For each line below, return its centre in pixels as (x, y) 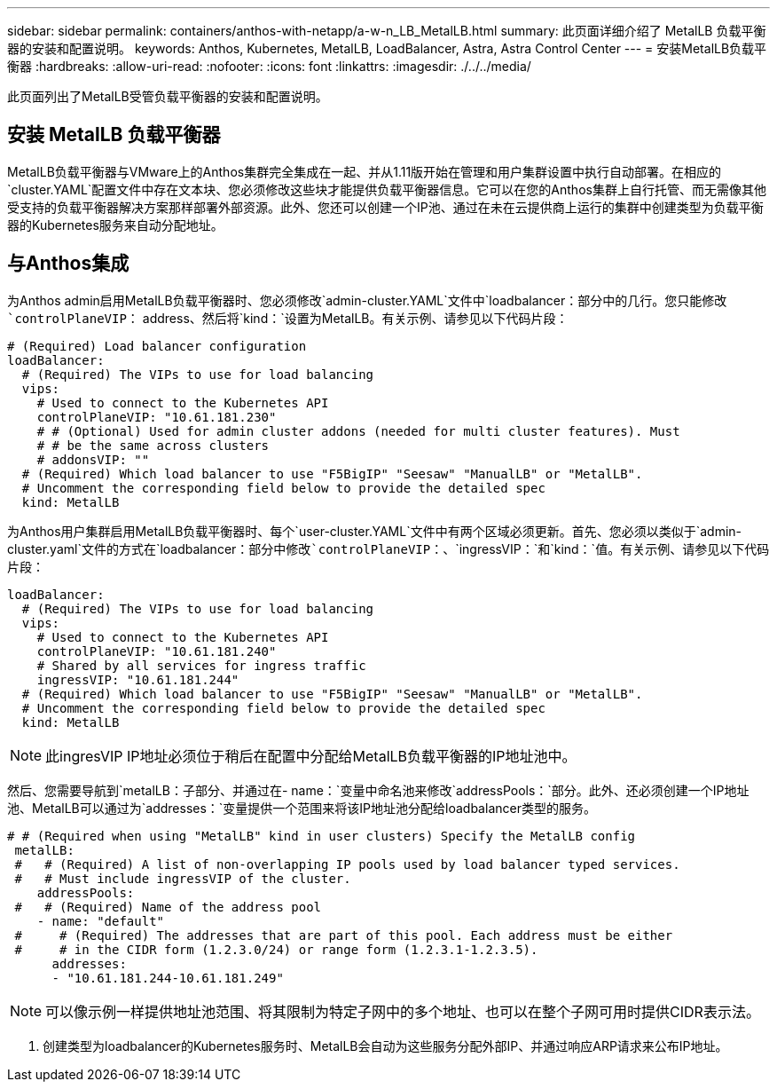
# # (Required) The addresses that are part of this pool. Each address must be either (344, 935)
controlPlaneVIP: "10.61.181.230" (157, 417)
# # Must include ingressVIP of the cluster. (183, 878)
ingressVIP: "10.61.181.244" (138, 679)
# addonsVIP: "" (93, 459)
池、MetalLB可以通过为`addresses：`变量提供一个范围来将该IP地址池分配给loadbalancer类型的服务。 (302, 808)
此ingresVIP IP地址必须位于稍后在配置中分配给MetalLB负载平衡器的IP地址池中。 (311, 756)
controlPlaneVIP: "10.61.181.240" (157, 651)
